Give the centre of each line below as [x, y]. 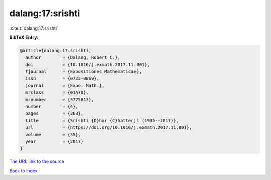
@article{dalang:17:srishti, [56, 50]
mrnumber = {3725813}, [60, 100]
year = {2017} [54, 142]
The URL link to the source [37, 162]
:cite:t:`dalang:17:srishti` [34, 28]
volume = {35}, [53, 135]
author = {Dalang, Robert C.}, [73, 57]
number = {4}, [52, 107]
